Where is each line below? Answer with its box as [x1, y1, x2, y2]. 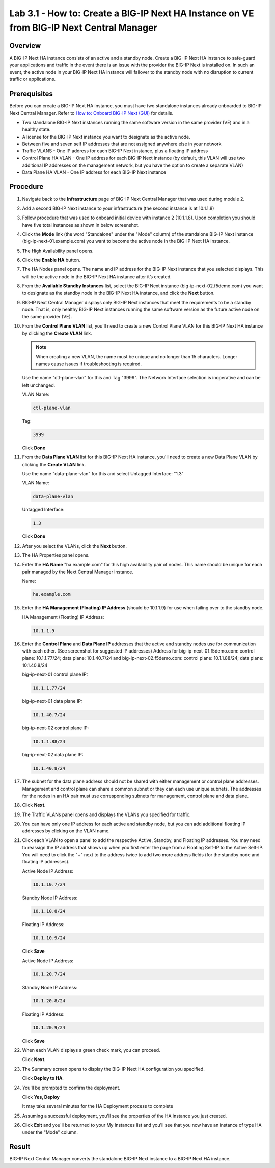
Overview [9, 41, 41, 50]
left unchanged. [22, 382, 56, 388]
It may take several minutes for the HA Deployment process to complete [22, 1103, 173, 1109]
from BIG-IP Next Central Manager [9, 22, 157, 33]
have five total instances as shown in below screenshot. [22, 222, 140, 228]
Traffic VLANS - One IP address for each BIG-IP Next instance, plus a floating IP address [22, 148, 208, 154]
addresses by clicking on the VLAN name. [22, 828, 111, 834]
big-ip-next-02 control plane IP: [22, 725, 89, 731]
